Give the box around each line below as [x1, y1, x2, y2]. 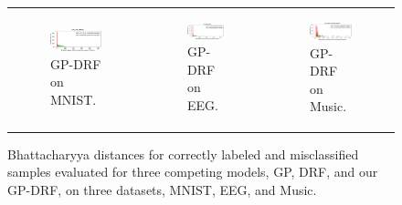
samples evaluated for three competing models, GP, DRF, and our [7, 162, 378, 181]
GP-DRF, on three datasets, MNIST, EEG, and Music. [7, 179, 317, 199]
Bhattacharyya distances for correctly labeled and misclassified [7, 144, 359, 163]
